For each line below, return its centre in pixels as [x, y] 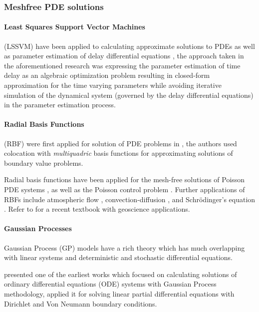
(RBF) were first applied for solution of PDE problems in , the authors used [121, 143]
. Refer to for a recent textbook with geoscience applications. [97, 209]
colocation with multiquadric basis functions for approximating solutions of [119, 153]
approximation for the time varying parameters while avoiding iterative [113, 85]
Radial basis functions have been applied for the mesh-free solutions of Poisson [125, 179]
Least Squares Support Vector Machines [75, 27]
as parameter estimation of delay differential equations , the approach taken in [124, 56]
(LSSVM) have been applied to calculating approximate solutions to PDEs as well [129, 46]
